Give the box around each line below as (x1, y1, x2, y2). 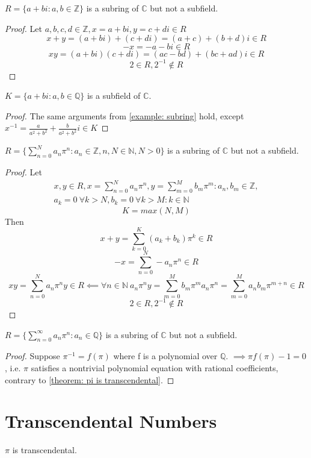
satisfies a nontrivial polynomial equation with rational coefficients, (31, 362, 279, 374)
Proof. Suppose (5, 350, 60, 362)
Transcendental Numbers (5, 409, 217, 433)
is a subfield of (87, 89, 141, 102)
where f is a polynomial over (113, 350, 218, 362)
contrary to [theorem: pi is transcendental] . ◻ (5, 373, 174, 386)
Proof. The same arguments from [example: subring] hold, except (5, 109, 244, 122)
